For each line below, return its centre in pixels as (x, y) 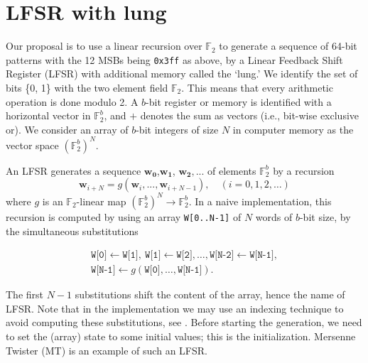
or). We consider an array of (67, 129)
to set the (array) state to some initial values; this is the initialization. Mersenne (181, 336)
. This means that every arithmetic (257, 87)
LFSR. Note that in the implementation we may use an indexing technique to (175, 308)
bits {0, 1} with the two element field (87, 87)
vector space (32, 145)
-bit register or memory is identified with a (239, 101)
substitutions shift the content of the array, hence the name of (210, 294)
